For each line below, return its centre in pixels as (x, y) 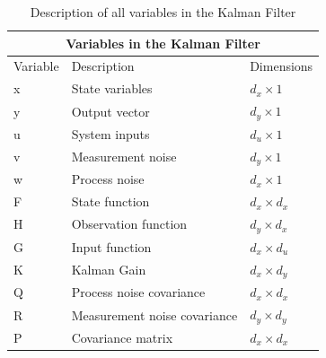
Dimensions (282, 66)
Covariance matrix (122, 337)
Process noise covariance (138, 292)
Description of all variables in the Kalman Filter (163, 12)
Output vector (110, 111)
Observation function (129, 224)
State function (110, 201)
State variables (112, 88)
